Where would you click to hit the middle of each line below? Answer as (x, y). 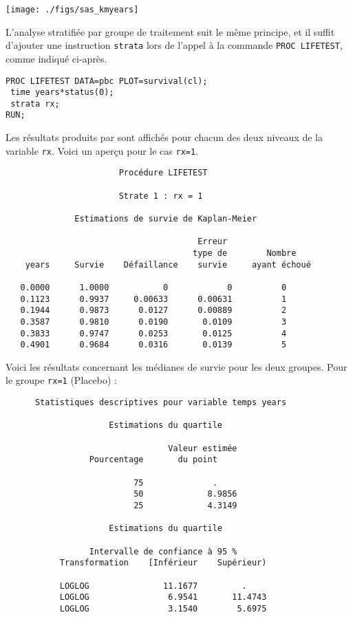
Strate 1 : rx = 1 (161, 196)
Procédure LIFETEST (163, 173)
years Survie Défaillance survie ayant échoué (168, 264)
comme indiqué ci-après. (56, 58)
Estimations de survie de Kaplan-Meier (166, 219)
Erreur (213, 242)
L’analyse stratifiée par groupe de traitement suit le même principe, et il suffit (170, 31)
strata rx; (35, 104)
